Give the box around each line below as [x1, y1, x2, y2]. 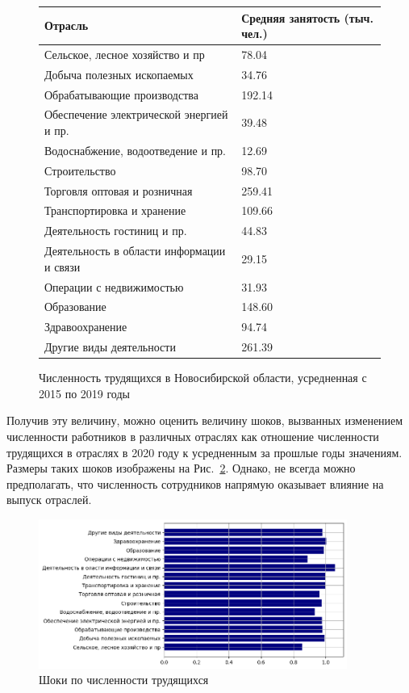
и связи [44, 258, 81, 275]
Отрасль [44, 17, 89, 34]
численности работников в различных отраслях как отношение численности [6, 427, 379, 444]
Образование [44, 298, 106, 315]
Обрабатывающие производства [44, 86, 198, 103]
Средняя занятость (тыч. [241, 9, 374, 26]
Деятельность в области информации [44, 242, 226, 259]
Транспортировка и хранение [44, 202, 186, 219]
